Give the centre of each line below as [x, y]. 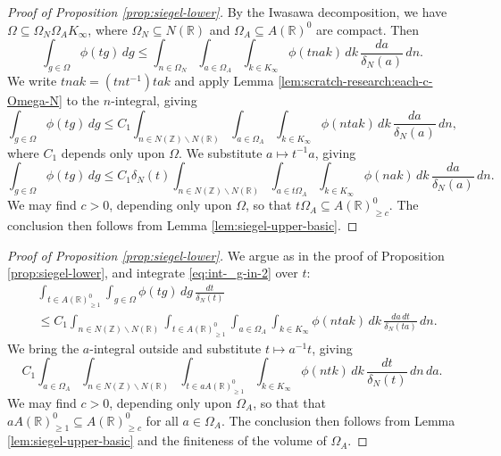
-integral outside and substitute [175, 348]
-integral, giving [154, 100]
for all [162, 420]
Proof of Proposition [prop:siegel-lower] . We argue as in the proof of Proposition [226, 255]
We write [32, 81]
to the [83, 100]
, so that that [289, 402]
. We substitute [220, 152]
